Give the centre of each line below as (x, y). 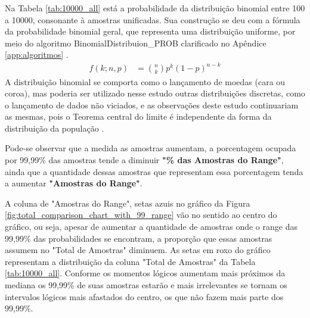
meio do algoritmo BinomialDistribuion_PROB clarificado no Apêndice (136, 43)
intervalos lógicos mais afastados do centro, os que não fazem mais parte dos (144, 296)
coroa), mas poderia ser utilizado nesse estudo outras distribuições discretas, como (155, 93)
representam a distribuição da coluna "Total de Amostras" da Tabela (130, 261)
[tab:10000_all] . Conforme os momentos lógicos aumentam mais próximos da (145, 273)
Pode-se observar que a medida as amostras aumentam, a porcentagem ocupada (151, 148)
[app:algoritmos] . (37, 54)
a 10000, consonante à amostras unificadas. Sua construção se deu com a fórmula (153, 19)
